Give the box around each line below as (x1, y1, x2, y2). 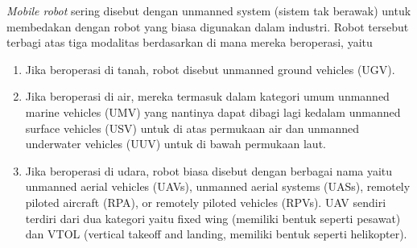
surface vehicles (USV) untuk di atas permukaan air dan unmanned (25, 119, 359, 136)
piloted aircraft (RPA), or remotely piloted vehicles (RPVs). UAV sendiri (25, 193, 386, 210)
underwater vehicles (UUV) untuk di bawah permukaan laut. (25, 135, 326, 152)
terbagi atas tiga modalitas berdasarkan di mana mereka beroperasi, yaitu (6, 34, 373, 51)
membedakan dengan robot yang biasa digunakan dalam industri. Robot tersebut (6, 18, 409, 35)
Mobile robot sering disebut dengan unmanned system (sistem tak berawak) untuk (6, 2, 411, 19)
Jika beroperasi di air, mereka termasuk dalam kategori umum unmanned (25, 88, 390, 105)
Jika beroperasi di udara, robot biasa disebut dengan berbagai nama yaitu (25, 162, 393, 179)
